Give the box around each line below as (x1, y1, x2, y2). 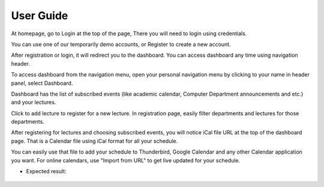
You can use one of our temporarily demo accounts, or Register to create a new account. (11, 41, 231, 48)
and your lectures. (11, 99, 56, 106)
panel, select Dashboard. (11, 79, 73, 87)
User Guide (11, 9, 68, 22)
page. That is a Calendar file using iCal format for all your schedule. (11, 137, 178, 145)
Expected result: (26, 168, 67, 175)
